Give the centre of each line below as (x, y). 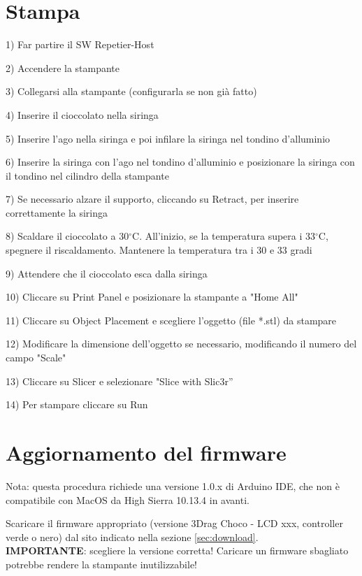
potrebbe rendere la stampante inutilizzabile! (101, 564)
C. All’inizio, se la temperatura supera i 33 (224, 236)
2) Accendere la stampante (63, 67)
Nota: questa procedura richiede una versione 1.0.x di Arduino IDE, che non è (173, 485)
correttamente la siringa (57, 212)
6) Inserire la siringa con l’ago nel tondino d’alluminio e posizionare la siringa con (180, 162)
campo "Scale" (36, 358)
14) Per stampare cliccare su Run (77, 404)
